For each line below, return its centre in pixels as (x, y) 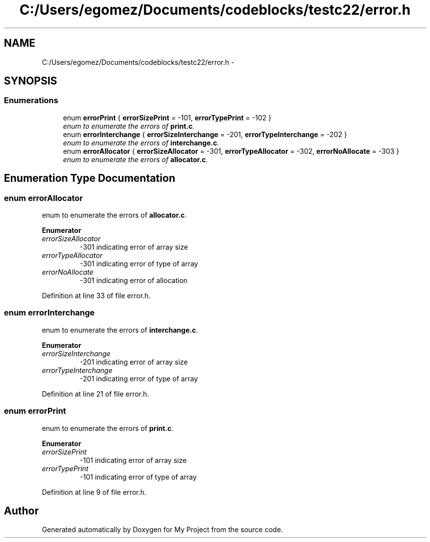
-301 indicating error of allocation (134, 281)
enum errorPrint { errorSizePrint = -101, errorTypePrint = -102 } (167, 117)
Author (21, 511)
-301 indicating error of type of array (139, 264)
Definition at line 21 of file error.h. (95, 394)
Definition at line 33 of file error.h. (96, 296)
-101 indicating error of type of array (138, 477)
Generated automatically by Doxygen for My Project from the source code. (162, 530)
